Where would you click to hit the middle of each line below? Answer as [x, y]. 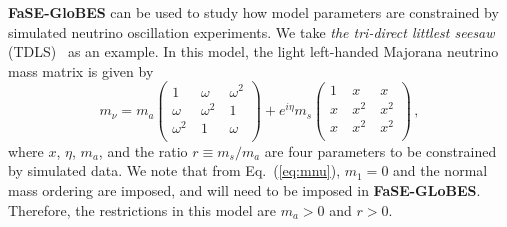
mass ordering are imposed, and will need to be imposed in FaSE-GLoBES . [244, 190]
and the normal [440, 170]
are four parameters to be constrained [380, 150]
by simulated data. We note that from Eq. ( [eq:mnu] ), [174, 170]
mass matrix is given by [81, 70]
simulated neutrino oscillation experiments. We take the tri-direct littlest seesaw [251, 31]
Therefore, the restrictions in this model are [142, 209]
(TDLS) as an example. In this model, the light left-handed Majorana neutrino [253, 51]
